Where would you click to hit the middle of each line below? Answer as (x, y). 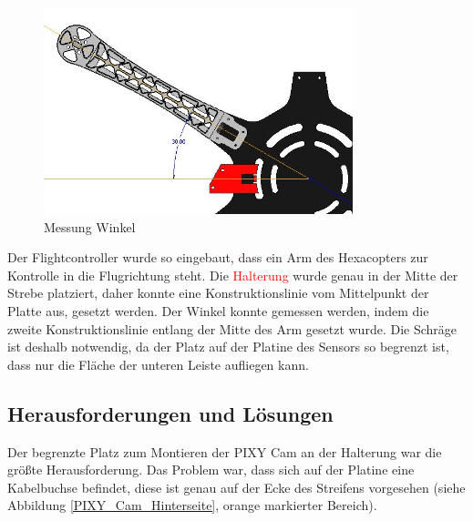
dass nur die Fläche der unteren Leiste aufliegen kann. (158, 364)
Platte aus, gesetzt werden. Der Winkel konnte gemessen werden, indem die (218, 311)
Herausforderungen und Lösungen (170, 413)
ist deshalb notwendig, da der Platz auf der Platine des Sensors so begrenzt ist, (228, 347)
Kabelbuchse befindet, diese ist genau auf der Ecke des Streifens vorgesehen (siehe (236, 487)
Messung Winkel (90, 226)
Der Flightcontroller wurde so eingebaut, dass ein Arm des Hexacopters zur (218, 257)
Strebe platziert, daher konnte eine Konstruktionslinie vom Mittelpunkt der (218, 293)
